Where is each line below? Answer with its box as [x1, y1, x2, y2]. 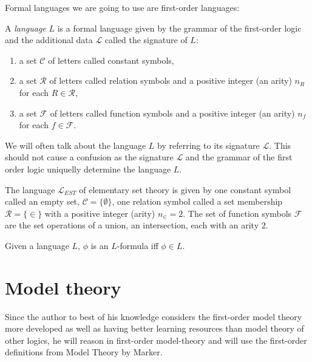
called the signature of [104, 33, 188, 46]
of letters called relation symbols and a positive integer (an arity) [49, 74, 292, 87]
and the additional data [5, 33, 93, 46]
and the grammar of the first [185, 151, 293, 163]
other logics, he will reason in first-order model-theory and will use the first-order [5, 333, 307, 346]
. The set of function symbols [183, 207, 292, 219]
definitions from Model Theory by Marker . [5, 346, 163, 358]
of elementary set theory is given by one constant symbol [79, 183, 291, 196]
